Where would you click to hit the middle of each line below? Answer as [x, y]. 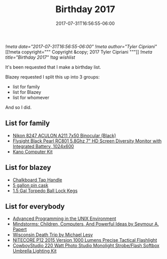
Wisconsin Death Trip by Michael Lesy [53, 235]
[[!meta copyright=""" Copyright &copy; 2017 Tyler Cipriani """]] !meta [79, 52]
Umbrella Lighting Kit [35, 251]
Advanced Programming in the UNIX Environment [64, 218]
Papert [20, 230]
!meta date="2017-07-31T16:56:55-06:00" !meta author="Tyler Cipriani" [81, 46]
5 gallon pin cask [30, 185]
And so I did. [19, 107]
